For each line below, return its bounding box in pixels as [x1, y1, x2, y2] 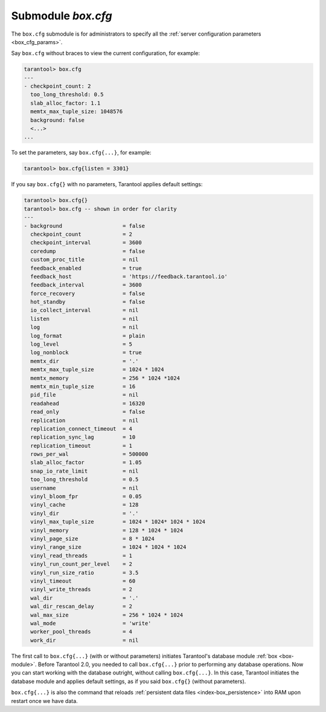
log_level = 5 [30, 341, 133, 348]
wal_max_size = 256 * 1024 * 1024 [30, 611, 184, 618]
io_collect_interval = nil [30, 307, 139, 314]
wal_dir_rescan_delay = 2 [30, 603, 133, 610]
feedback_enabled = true [30, 265, 142, 271]
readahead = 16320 [30, 400, 145, 407]
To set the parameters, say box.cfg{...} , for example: [11, 149, 152, 157]
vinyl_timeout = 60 [30, 577, 136, 584]
